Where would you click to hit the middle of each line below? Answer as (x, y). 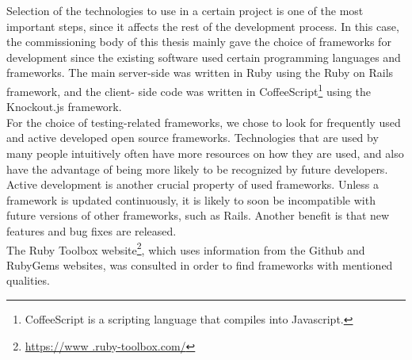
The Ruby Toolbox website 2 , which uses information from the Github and (186, 248)
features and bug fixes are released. (92, 230)
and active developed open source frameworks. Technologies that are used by (193, 138)
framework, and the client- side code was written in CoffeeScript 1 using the (189, 90)
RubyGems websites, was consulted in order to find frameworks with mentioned (200, 264)
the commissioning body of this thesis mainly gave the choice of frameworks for (199, 42)
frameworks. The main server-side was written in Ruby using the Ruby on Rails (200, 73)
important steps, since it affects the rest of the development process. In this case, (203, 26)
